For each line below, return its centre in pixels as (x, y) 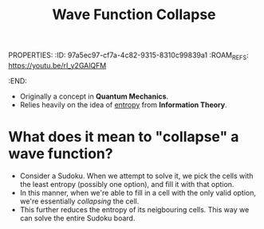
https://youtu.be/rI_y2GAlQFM (57, 65)
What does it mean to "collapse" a (124, 137)
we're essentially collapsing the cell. (79, 201)
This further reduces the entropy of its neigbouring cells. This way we (134, 209)
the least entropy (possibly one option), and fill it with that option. (127, 184)
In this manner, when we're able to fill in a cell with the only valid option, (138, 192)
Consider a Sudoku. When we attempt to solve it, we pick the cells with (136, 176)
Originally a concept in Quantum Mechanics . (94, 96)
